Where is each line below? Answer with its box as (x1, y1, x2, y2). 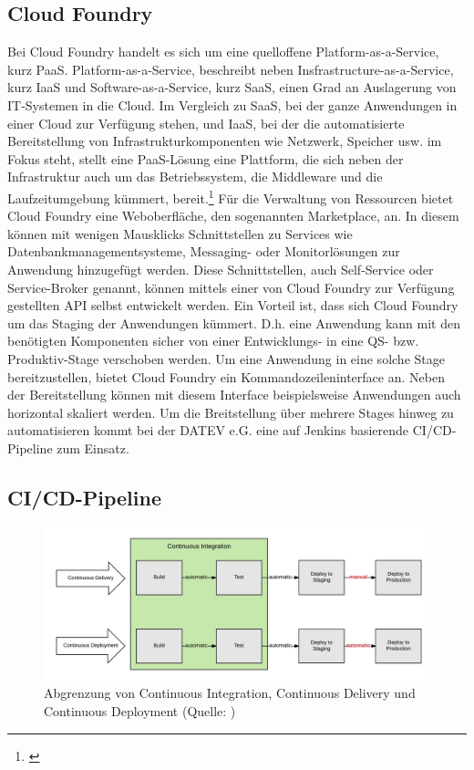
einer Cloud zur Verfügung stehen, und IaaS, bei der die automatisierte (7, 113, 405, 132)
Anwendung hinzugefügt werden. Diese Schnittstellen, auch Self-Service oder (7, 259, 434, 278)
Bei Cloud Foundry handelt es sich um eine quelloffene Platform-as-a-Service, (7, 42, 439, 61)
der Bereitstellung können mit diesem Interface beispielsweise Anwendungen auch (7, 385, 461, 404)
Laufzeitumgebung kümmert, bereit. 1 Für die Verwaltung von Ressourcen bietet (7, 185, 454, 207)
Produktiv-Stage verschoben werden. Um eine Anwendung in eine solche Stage (7, 349, 445, 368)
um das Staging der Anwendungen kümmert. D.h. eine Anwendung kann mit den (7, 313, 460, 332)
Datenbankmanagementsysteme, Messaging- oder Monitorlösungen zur (7, 242, 400, 261)
